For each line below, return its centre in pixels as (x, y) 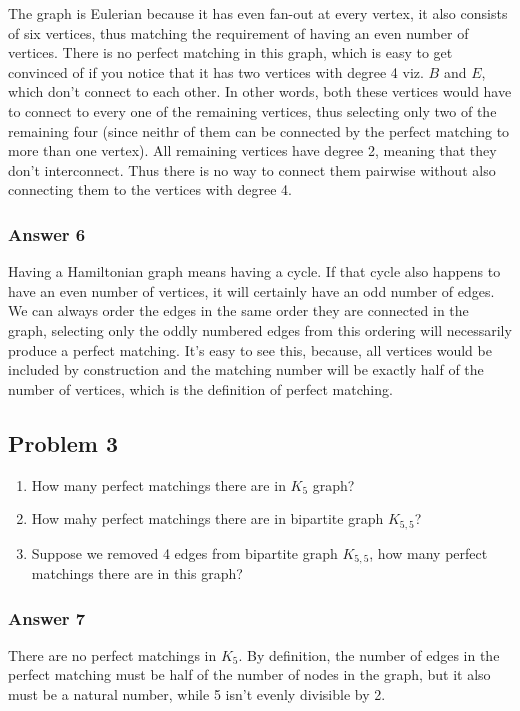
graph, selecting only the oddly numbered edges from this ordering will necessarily (260, 329)
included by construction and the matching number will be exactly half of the (246, 369)
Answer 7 (47, 617)
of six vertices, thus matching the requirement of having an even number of (238, 32)
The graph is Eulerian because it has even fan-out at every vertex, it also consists (258, 13)
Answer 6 (47, 233)
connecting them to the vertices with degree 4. (150, 189)
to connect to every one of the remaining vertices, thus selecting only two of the (252, 110)
